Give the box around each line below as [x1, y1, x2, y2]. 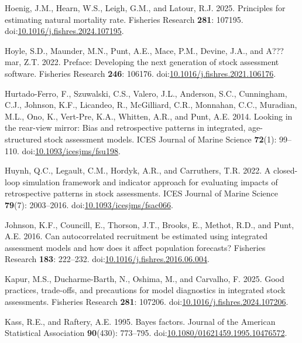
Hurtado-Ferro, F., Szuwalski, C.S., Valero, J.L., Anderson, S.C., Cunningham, [5, 87, 287, 99]
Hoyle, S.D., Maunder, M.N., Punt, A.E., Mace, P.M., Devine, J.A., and [5, 44, 263, 56]
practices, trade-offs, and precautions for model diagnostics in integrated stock [5, 284, 286, 296]
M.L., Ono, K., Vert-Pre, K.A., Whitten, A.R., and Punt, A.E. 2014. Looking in [5, 110, 293, 122]
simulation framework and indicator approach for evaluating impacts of [22, 175, 278, 188]
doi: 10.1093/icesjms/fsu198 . [22, 144, 121, 157]
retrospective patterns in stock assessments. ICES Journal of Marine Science [5, 187, 279, 199]
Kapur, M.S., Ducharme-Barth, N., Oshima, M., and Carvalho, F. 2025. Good [5, 272, 284, 284]
